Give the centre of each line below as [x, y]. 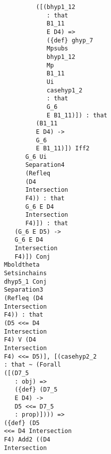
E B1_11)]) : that [77, 115]
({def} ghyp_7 [70, 40]
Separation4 [45, 165]
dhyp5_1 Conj [25, 281]
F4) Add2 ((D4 [27, 440]
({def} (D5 [22, 423]
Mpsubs [57, 49]
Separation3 [23, 290]
